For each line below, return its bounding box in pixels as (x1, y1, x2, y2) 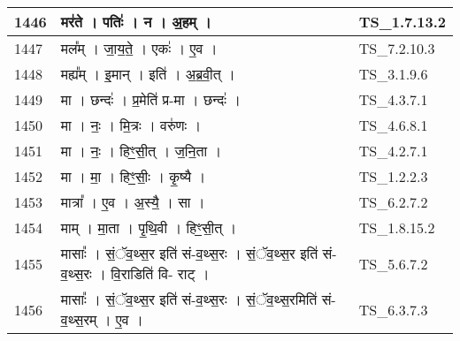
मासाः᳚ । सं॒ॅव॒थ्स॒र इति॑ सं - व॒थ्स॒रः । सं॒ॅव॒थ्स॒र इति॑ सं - (60, 243, 337, 263)
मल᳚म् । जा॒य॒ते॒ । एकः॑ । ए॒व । (60, 38, 218, 58)
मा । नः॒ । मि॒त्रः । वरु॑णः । (60, 115, 202, 135)
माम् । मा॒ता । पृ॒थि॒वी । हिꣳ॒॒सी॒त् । (60, 217, 237, 238)
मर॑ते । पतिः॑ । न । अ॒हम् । (60, 11, 211, 32)
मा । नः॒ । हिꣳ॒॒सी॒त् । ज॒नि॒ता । (60, 140, 222, 161)
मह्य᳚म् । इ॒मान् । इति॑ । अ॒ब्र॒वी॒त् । (60, 64, 235, 84)
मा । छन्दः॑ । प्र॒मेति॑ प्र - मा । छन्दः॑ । (60, 89, 241, 110)
